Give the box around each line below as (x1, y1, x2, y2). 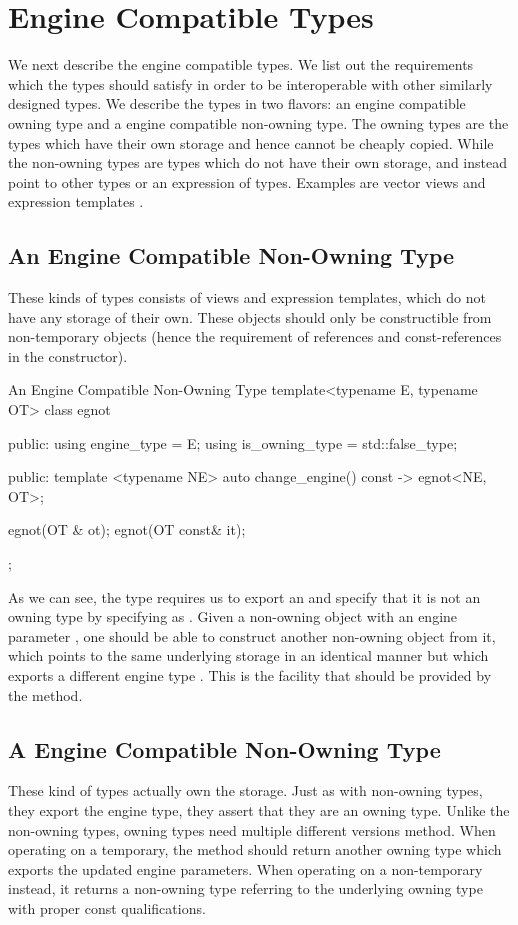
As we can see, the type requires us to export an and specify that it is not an (8, 586, 481, 607)
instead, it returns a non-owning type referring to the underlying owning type (8, 878, 483, 899)
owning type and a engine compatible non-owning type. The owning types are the (8, 112, 509, 133)
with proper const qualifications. (8, 897, 206, 918)
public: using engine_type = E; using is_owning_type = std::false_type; (8, 432, 458, 453)
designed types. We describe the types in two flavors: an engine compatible (8, 93, 466, 114)
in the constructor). (8, 345, 128, 366)
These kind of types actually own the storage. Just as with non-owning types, (8, 780, 483, 801)
